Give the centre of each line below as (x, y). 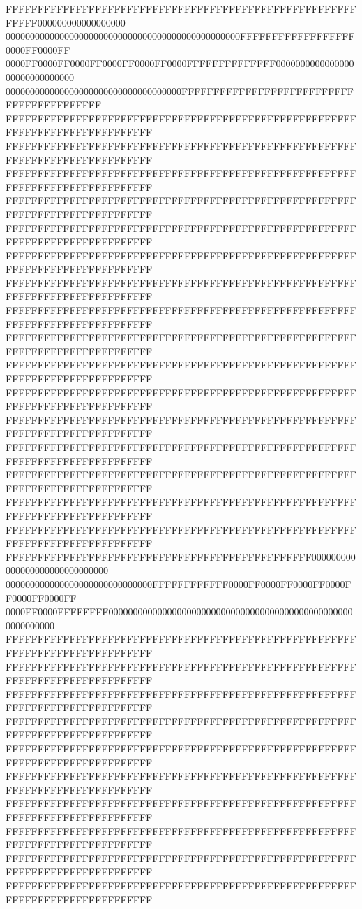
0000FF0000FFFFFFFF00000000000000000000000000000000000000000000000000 (179, 611)
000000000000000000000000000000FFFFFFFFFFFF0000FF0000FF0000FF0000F (179, 584)
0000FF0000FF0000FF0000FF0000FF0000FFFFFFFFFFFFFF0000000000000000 (180, 63)
